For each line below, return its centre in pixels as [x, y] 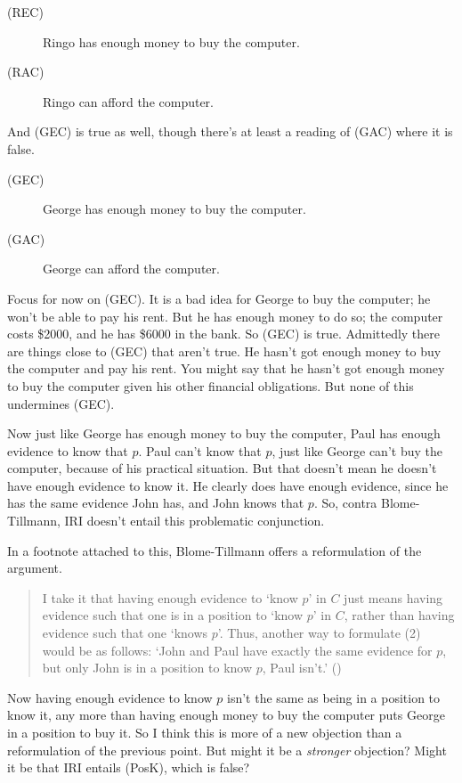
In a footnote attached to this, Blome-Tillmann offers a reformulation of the [215, 550]
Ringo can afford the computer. [128, 101]
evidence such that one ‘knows [125, 633]
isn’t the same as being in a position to [333, 697]
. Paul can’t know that [200, 450]
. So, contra [345, 503]
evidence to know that [68, 450]
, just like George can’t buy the [357, 450]
